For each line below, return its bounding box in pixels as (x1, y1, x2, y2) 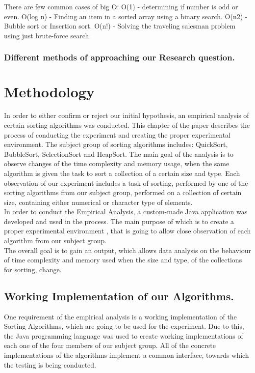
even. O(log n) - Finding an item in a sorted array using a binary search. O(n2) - (4, 11, 248, 21)
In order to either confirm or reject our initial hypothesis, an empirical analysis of (4, 110, 249, 120)
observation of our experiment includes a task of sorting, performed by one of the (4, 177, 248, 188)
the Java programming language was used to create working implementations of (4, 330, 243, 341)
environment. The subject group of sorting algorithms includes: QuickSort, (4, 139, 228, 149)
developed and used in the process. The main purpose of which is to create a (4, 216, 234, 226)
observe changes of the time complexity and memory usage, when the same (4, 158, 229, 169)
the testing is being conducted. (4, 359, 96, 370)
